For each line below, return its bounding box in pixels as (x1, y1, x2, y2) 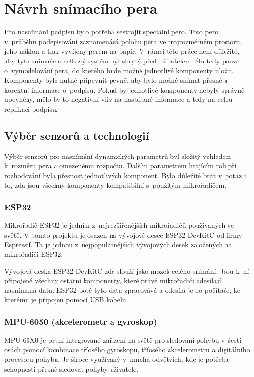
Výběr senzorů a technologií (4, 127, 149, 143)
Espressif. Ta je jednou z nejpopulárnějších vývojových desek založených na (4, 239, 232, 250)
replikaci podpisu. (4, 103, 58, 114)
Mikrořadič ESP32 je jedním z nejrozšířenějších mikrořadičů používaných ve (4, 220, 234, 230)
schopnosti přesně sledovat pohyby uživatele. (4, 364, 139, 374)
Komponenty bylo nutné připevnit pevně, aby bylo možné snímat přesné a (4, 75, 228, 85)
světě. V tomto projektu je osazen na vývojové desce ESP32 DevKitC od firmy (4, 229, 242, 240)
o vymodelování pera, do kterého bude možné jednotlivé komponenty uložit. (4, 65, 234, 75)
